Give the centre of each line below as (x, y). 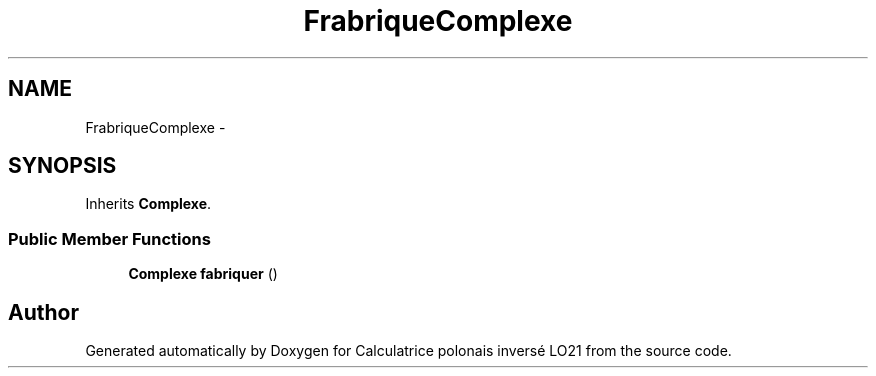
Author (43, 312)
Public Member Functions (109, 238)
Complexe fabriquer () (203, 274)
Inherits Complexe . (148, 204)
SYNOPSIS (62, 166)
